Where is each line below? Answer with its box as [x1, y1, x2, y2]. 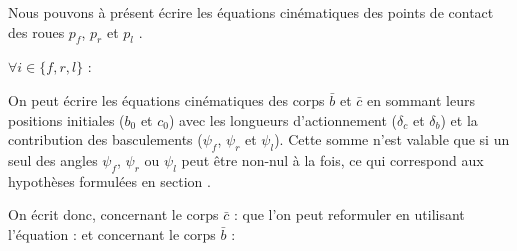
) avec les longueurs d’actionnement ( [168, 109, 398, 130]
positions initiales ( [8, 109, 125, 130]
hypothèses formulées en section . [8, 170, 211, 191]
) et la [440, 109, 478, 130]
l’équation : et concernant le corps [8, 223, 216, 244]
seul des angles [8, 149, 98, 170]
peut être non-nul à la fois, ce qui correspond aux [181, 149, 484, 170]
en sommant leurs [367, 89, 475, 110]
